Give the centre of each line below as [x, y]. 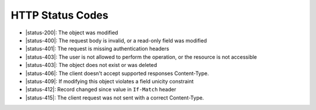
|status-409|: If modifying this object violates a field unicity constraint [110, 81]
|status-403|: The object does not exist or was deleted [91, 65]
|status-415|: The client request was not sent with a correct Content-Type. [115, 97]
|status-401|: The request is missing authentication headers [97, 49]
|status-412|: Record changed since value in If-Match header [101, 90]
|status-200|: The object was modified [72, 33]
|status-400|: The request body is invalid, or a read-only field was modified [116, 40]
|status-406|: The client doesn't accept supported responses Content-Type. [117, 73]
